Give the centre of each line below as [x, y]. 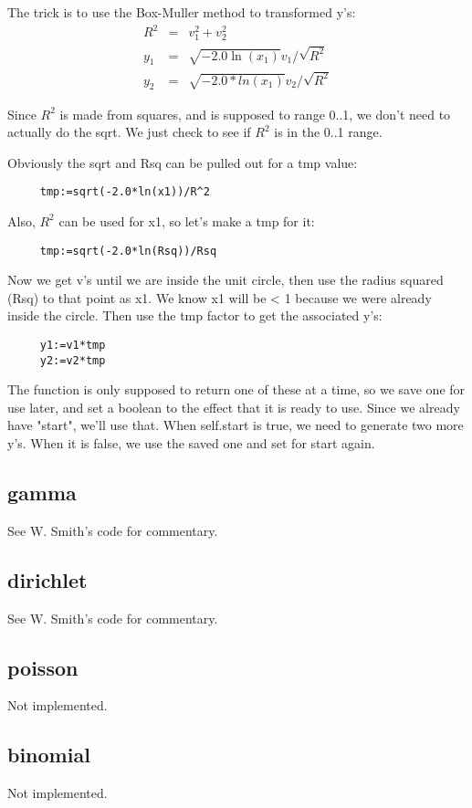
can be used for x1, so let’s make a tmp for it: [187, 220]
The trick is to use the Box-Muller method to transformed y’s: [182, 12]
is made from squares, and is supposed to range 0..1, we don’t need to [255, 114]
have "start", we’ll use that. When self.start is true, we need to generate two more [236, 425]
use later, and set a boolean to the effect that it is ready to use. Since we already [234, 407]
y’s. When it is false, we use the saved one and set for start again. [191, 443]
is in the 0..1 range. [328, 132]
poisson [43, 667]
